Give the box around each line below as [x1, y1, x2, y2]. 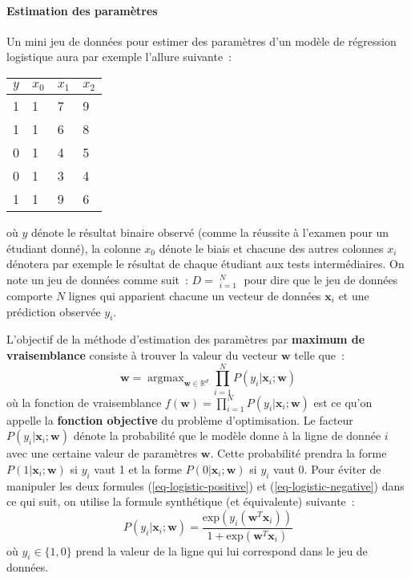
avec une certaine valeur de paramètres [6, 445, 198, 462]
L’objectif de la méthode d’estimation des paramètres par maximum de [6, 331, 365, 348]
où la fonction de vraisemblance [6, 393, 162, 410]
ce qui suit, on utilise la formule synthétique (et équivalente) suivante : [6, 493, 355, 510]
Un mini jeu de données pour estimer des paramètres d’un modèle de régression [6, 32, 397, 49]
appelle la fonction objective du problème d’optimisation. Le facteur [6, 411, 353, 428]
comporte [6, 287, 53, 303]
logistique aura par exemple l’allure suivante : [6, 48, 232, 65]
